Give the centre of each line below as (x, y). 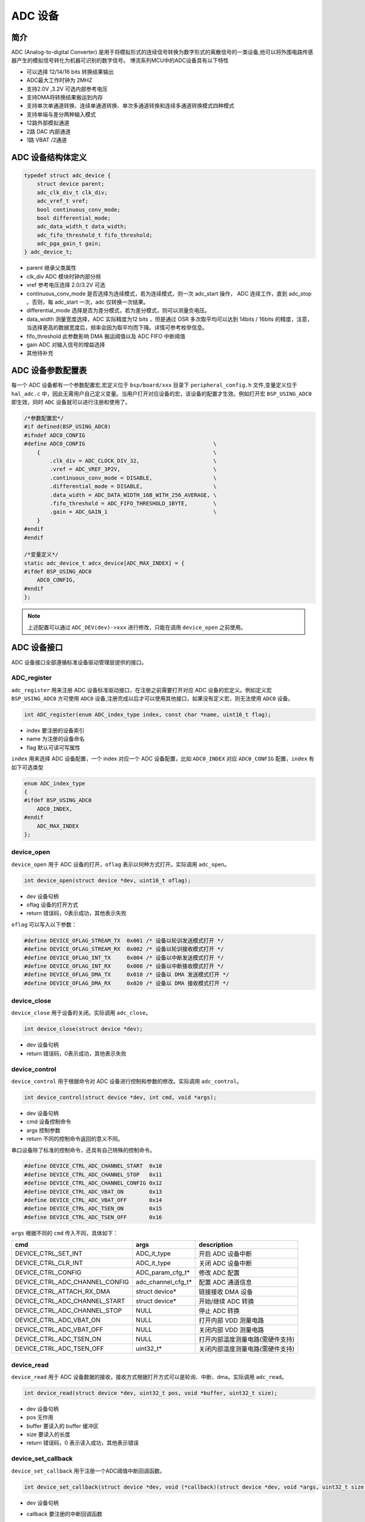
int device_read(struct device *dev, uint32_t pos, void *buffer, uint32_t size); (151, 1393)
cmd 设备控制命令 (49, 1122)
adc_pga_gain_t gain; (69, 244)
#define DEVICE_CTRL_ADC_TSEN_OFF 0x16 (93, 1217)
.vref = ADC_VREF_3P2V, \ (133, 469)
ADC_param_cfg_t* (163, 1272)
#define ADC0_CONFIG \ (120, 444)
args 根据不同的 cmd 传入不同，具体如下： (65, 1233)
